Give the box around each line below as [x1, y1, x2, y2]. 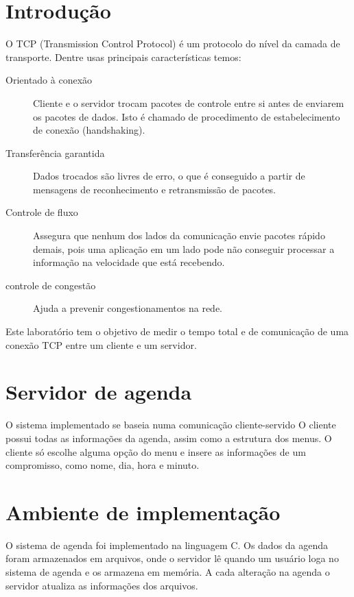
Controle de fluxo [5, 205, 78, 219]
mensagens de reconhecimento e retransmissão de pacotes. [33, 182, 276, 196]
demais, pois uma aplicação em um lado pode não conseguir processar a [33, 241, 335, 256]
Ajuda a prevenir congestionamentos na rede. [33, 301, 222, 315]
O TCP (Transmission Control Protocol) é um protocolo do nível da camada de [5, 36, 340, 51]
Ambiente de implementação [5, 498, 281, 526]
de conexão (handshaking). [33, 123, 145, 137]
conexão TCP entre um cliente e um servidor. [5, 337, 197, 352]
